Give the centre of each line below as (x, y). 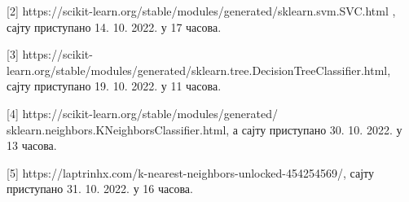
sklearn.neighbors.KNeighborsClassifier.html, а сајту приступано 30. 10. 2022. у (204, 129)
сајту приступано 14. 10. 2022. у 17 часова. (114, 26)
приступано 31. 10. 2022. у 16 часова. (100, 189)
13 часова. (32, 145)
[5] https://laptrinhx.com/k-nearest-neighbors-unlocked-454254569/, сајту (190, 172)
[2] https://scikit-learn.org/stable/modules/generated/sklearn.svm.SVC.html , (201, 11)
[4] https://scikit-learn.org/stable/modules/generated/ (142, 113)
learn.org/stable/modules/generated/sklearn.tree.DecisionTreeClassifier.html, (199, 70)
